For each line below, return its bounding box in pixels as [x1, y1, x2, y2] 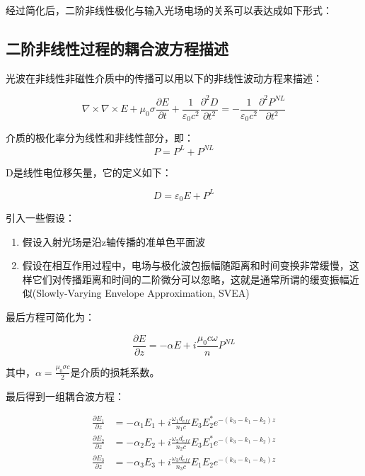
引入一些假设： [6, 210, 75, 225]
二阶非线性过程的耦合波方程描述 [6, 37, 228, 59]
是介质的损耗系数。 [70, 364, 160, 379]
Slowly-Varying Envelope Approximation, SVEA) [36, 285, 250, 300]
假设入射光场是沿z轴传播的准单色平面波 [22, 234, 206, 249]
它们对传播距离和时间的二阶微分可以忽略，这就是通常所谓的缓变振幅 [32, 271, 349, 286]
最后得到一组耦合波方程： [6, 388, 124, 403]
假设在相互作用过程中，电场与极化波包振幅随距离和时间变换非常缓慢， [22, 258, 349, 273]
